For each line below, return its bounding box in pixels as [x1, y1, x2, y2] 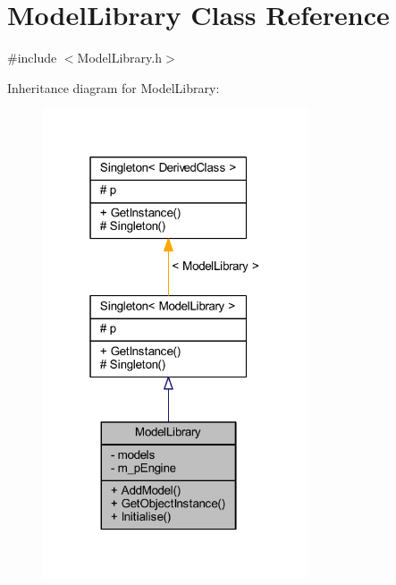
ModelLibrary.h [77, 48, 162, 67]
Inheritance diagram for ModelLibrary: [7, 78, 220, 97]
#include [7, 48, 57, 67]
